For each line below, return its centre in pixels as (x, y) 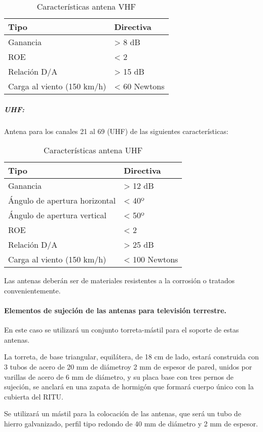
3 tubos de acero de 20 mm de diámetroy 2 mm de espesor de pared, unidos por (128, 366)
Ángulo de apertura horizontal (62, 201)
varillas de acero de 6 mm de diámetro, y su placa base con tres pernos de (119, 376)
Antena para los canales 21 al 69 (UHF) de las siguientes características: (116, 131)
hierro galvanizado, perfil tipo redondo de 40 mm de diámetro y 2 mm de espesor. (131, 423)
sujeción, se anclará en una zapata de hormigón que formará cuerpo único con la (129, 387)
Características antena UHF (93, 150)
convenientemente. (32, 290)
